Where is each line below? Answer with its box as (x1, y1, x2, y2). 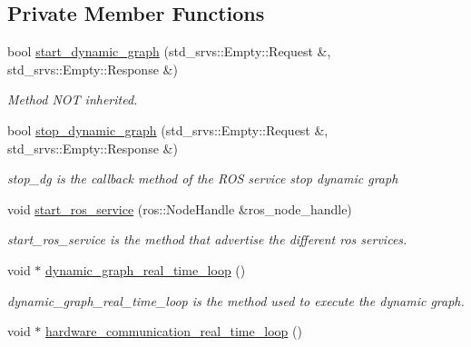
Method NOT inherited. (7, 90, 138, 109)
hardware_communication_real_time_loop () (45, 322, 302, 341)
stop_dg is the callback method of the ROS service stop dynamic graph (7, 169, 398, 188)
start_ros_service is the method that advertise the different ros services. (7, 230, 407, 249)
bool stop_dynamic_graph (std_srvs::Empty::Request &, (7, 120, 329, 139)
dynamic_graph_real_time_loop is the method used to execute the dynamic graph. (7, 291, 465, 310)
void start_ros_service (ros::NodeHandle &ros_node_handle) (7, 199, 352, 218)
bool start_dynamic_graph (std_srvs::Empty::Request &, (7, 42, 331, 61)
